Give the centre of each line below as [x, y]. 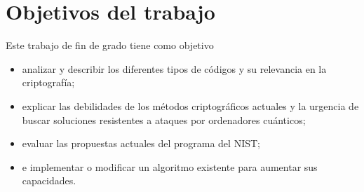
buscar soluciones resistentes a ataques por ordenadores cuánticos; [164, 119]
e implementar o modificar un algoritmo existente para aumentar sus [170, 166]
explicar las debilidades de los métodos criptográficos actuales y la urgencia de [190, 105]
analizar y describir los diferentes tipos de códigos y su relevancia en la [174, 68]
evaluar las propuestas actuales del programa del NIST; [141, 143]
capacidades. [49, 180]
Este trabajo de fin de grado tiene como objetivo [110, 45]
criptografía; [48, 82]
